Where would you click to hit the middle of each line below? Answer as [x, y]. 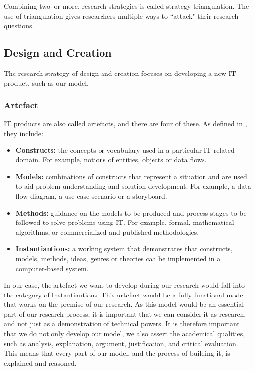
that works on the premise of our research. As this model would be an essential [124, 304]
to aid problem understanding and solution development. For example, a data [133, 186]
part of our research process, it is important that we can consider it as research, [125, 314]
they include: [24, 133]
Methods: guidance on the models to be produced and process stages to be [131, 212]
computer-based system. [52, 268]
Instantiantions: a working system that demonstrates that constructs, [124, 249]
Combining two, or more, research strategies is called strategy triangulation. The [127, 6]
